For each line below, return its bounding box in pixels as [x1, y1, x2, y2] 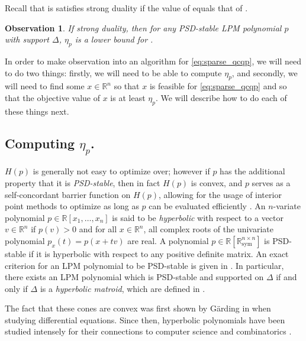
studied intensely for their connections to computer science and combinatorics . [5, 325, 292, 337]
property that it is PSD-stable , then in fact [5, 176, 160, 189]
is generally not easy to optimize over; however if [33, 165, 210, 177]
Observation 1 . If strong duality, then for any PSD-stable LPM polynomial [5, 21, 282, 34]
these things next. [5, 105, 69, 117]
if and [276, 271, 297, 283]
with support [5, 33, 49, 46]
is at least [110, 91, 146, 103]
